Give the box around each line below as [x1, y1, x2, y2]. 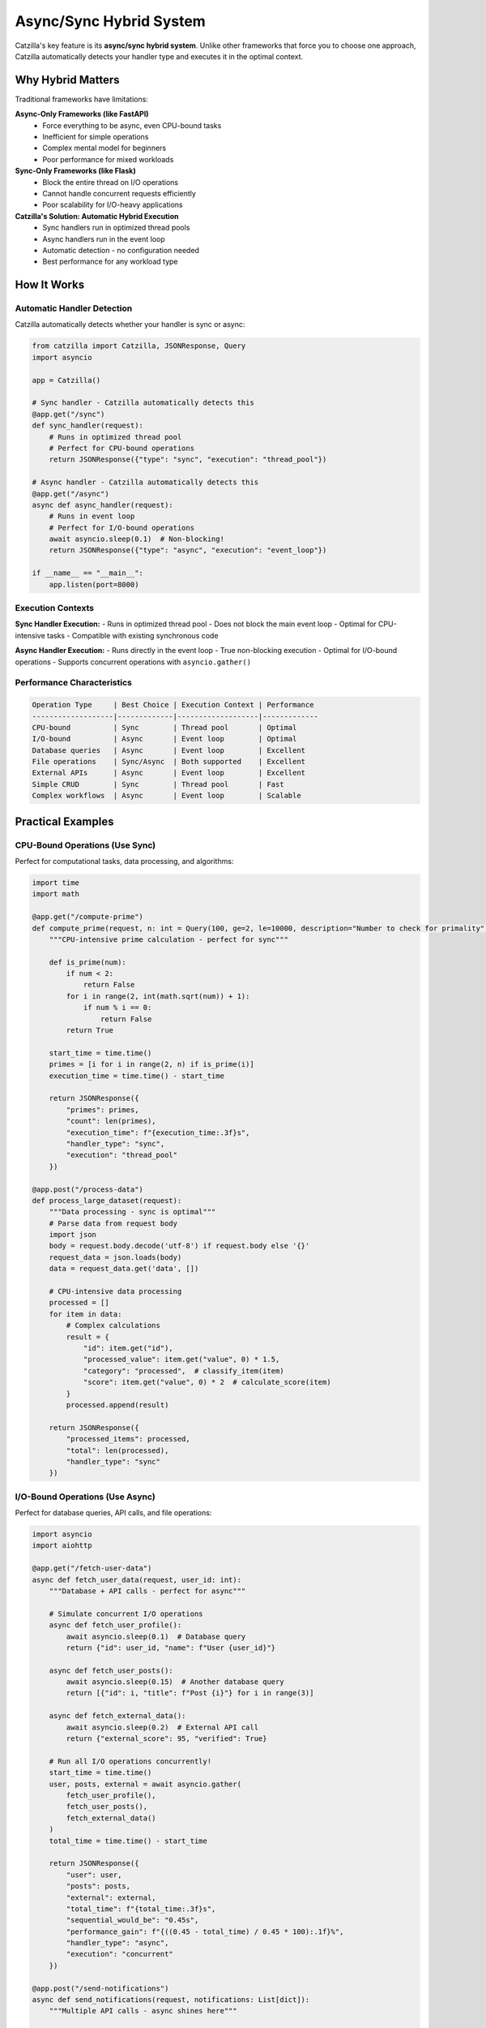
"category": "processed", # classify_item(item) [83, 1366, 284, 1375]
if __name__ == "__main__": [32, 569, 143, 578]
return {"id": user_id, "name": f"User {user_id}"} [66, 1643, 276, 1652]
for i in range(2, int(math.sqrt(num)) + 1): [66, 991, 250, 1001]
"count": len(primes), [66, 1116, 157, 1126]
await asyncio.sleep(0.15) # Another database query [66, 1678, 284, 1686]
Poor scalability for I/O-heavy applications [42, 200, 183, 210]
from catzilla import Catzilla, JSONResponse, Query [32, 342, 246, 350]
